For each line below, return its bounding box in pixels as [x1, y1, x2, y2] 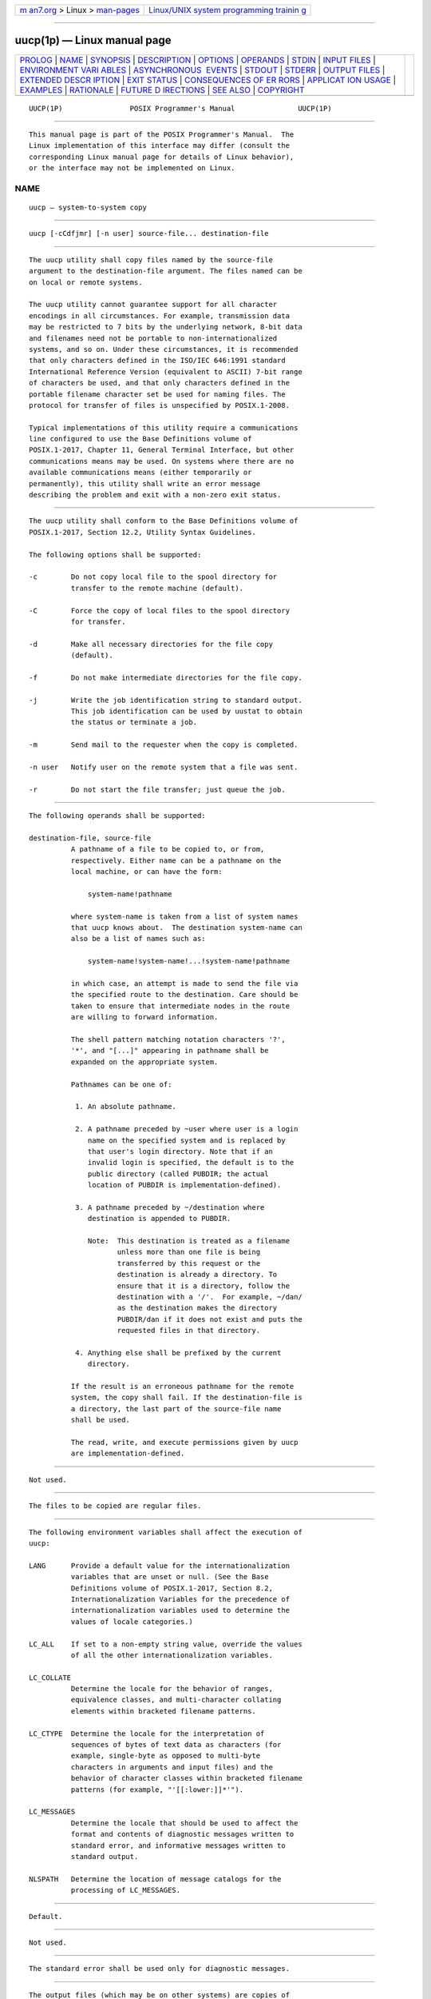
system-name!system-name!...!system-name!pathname [88, 956, 291, 966]
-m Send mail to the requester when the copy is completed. [29, 740, 299, 749]
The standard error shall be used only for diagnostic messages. [29, 1964, 291, 1973]
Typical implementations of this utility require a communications [29, 423, 299, 432]
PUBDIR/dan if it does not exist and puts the [117, 1315, 302, 1323]
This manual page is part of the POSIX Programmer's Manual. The [29, 130, 295, 139]
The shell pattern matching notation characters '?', [70, 1035, 287, 1043]
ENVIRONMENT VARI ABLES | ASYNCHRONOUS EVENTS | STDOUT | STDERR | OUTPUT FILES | [19, 64, 386, 75]
